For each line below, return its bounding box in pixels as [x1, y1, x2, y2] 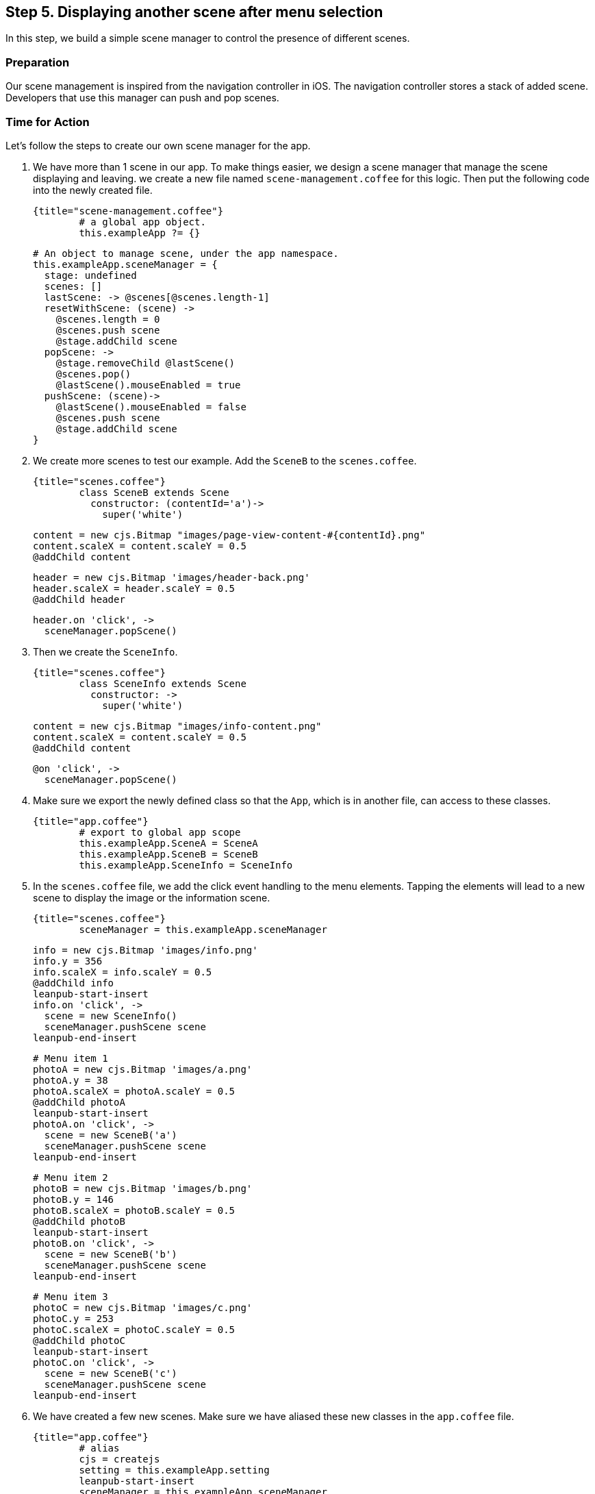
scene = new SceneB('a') [44, 1129, 177, 1141]
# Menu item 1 [33, 1052, 108, 1064]
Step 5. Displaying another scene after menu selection [5, 3, 383, 21]
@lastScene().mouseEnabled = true [55, 379, 241, 390]
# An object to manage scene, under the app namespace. [33, 247, 339, 259]
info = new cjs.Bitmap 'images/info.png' [33, 944, 258, 956]
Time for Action [5, 114, 90, 129]
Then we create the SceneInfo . [33, 645, 178, 658]
